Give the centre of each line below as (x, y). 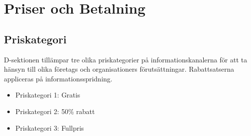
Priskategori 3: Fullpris (50, 127)
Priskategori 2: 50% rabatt (55, 111)
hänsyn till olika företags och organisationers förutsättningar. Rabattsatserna (119, 69)
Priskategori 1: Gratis (48, 95)
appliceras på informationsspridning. (58, 78)
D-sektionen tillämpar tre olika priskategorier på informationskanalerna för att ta (125, 59)
